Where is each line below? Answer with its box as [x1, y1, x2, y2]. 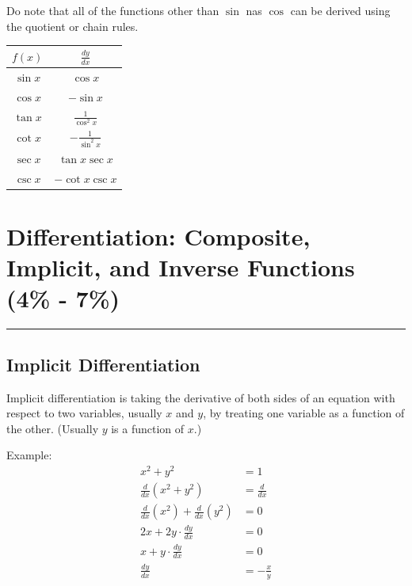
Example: [6, 447, 52, 463]
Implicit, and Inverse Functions [6, 251, 355, 283]
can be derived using [290, 2, 391, 18]
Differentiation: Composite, [6, 220, 311, 253]
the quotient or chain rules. [6, 17, 139, 34]
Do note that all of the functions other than [6, 2, 219, 18]
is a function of [111, 420, 185, 436]
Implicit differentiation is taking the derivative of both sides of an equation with [6, 389, 395, 405]
